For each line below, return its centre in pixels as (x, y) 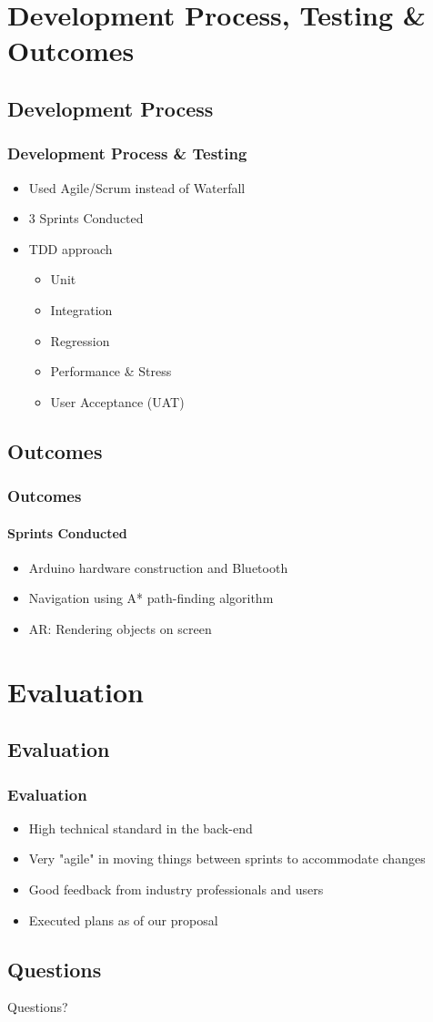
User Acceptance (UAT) (117, 401)
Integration (81, 309)
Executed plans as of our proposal (123, 920)
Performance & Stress (111, 371)
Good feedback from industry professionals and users (176, 889)
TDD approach (70, 248)
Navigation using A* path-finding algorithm (151, 598)
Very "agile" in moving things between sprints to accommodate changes (227, 858)
